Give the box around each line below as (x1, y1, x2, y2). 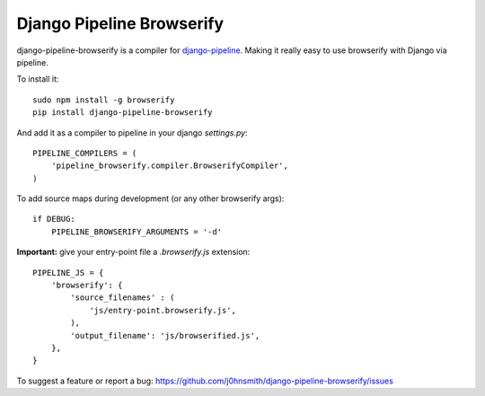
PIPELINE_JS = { (32, 268, 104, 277)
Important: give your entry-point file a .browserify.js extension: (16, 247, 251, 258)
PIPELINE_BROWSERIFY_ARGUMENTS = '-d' (50, 226, 223, 237)
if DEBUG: (32, 214, 75, 224)
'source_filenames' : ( (70, 293, 175, 303)
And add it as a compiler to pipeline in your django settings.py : (16, 127, 248, 138)
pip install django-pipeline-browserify (32, 108, 213, 118)
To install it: (16, 74, 59, 84)
